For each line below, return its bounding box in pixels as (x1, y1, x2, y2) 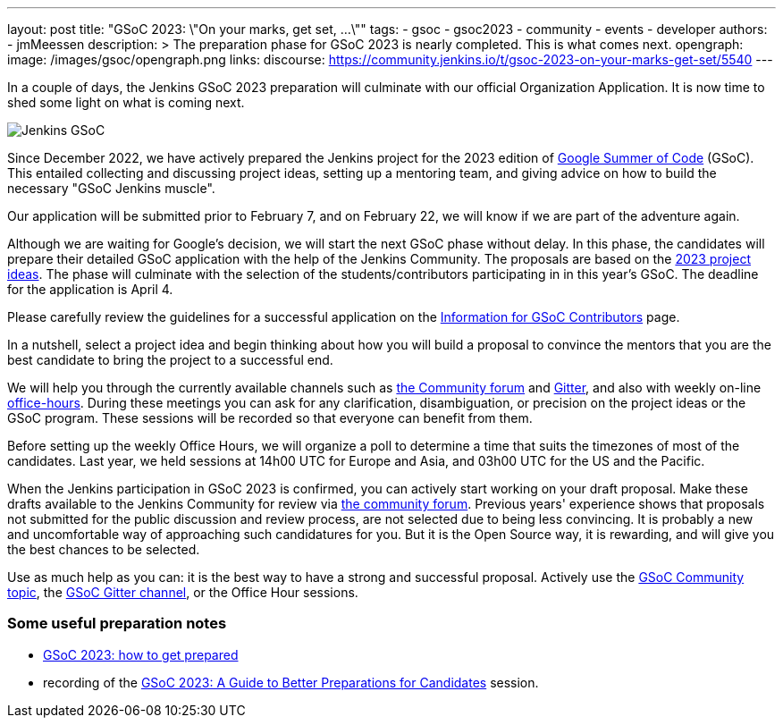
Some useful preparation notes (7, 614, 227, 633)
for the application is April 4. (7, 282, 173, 297)
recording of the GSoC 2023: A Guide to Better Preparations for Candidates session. (43, 674, 539, 690)
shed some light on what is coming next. (7, 95, 245, 110)
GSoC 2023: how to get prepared (43, 646, 239, 662)
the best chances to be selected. (7, 542, 200, 557)
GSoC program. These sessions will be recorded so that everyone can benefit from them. (7, 410, 533, 426)
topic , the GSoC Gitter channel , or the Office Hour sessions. (7, 585, 358, 600)
